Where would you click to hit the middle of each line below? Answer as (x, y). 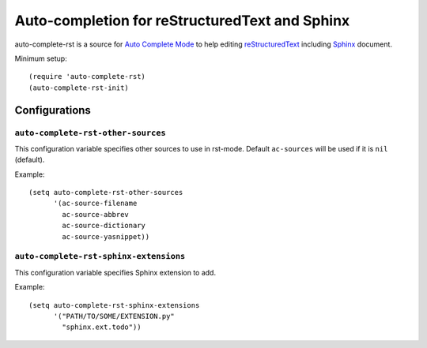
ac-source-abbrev (96, 214)
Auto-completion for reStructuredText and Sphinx (182, 21)
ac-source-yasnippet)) (106, 236)
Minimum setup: (41, 58)
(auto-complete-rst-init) (79, 88)
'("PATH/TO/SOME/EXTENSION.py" (114, 316)
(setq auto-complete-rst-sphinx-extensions (114, 305)
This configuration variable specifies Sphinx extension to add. (115, 272)
